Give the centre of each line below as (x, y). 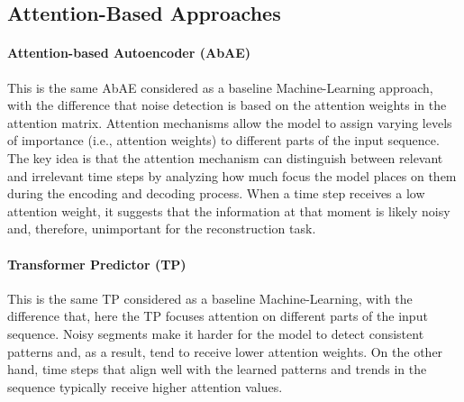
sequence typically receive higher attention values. (145, 386)
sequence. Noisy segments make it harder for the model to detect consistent (216, 333)
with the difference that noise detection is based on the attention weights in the (227, 105)
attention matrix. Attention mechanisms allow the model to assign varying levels (230, 122)
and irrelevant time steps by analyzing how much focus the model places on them (232, 175)
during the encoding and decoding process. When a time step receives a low (216, 193)
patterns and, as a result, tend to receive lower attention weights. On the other (225, 351)
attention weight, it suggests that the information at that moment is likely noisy (229, 210)
